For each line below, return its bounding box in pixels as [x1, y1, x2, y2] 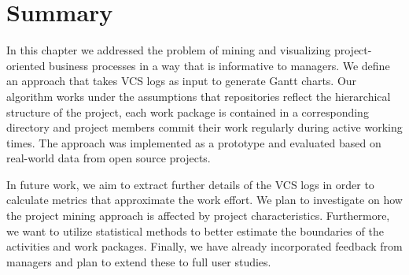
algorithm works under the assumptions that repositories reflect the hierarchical [6, 87, 391, 104]
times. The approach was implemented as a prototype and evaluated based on [6, 134, 381, 151]
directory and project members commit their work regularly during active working [6, 119, 403, 136]
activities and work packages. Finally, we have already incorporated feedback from [6, 238, 403, 255]
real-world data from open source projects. [6, 150, 211, 166]
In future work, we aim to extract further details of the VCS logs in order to [6, 176, 374, 192]
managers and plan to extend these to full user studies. [6, 253, 271, 269]
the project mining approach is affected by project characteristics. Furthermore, [6, 207, 390, 224]
